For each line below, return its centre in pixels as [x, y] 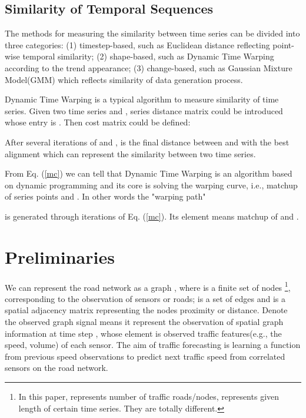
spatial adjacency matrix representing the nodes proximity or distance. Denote [146, 310]
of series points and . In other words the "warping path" [105, 196]
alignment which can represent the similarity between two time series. [130, 153]
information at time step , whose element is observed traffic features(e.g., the [143, 333]
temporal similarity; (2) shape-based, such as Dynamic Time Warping [148, 56]
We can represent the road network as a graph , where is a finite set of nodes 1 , [148, 286]
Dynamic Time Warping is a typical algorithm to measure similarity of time [142, 99]
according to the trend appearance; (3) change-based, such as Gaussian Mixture [149, 67]
